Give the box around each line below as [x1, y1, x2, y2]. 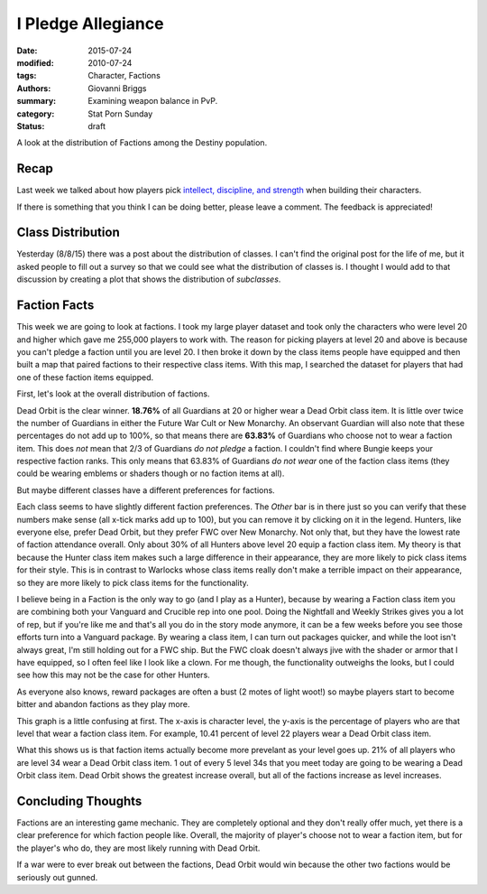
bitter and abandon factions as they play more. [16, 699, 190, 710]
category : [16, 108, 55, 119]
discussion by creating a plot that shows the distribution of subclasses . [16, 274, 281, 284]
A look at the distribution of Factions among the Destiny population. [16, 137, 268, 148]
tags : [16, 70, 37, 81]
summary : [16, 96, 57, 107]
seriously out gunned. [16, 871, 98, 882]
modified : [16, 57, 54, 68]
